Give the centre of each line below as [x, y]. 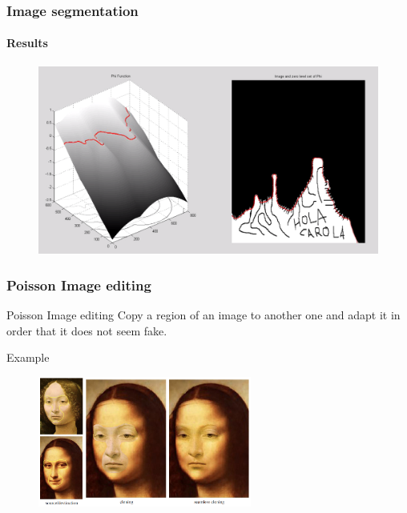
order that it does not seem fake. [87, 330]
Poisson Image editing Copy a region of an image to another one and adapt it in [203, 315]
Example [28, 357]
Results [27, 43]
